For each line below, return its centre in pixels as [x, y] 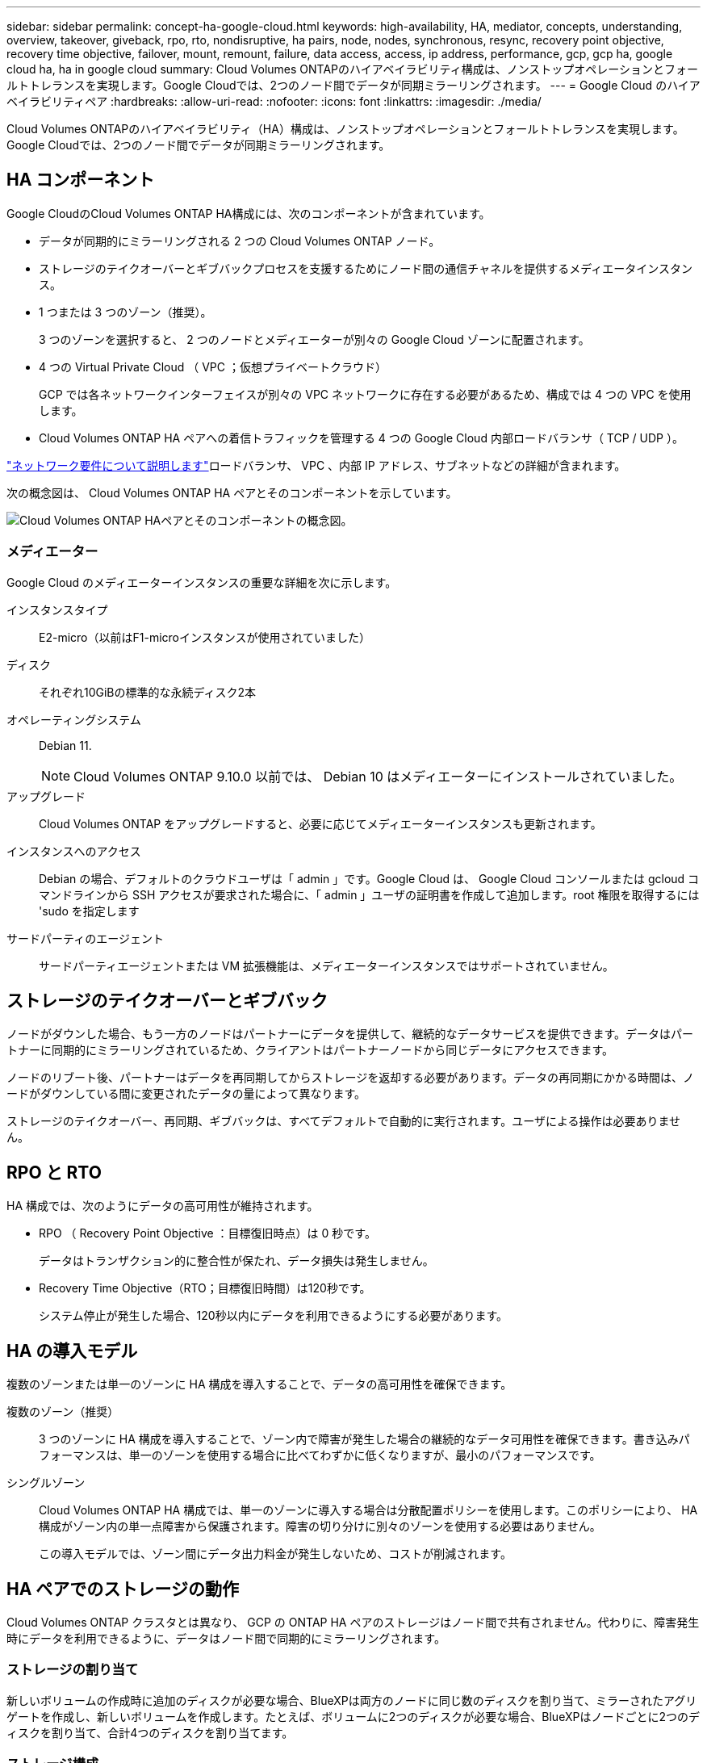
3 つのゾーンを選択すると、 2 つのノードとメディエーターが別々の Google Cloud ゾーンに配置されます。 [314, 339]
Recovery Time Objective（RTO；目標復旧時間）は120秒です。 [205, 1288]
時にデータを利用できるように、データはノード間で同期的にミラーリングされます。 [226, 1638]
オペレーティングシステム [74, 719]
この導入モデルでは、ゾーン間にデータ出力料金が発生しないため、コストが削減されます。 [275, 1554]
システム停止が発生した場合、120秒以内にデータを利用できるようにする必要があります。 [274, 1316]
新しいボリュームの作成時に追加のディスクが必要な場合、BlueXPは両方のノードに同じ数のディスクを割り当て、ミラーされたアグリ [352, 1700]
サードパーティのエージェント [85, 938]
